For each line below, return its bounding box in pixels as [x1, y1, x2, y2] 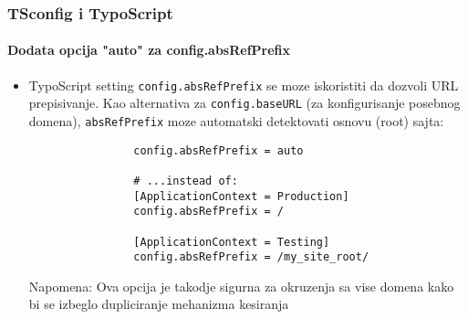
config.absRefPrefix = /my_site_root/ [133, 250, 369, 264]
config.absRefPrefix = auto [133, 144, 304, 157]
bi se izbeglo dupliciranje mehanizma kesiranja [28, 294, 289, 314]
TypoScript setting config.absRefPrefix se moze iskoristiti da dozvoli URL [28, 75, 459, 94]
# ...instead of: [133, 174, 238, 187]
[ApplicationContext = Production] [133, 189, 349, 203]
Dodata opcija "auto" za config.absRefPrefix [7, 40, 291, 59]
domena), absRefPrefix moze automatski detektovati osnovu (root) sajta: [28, 111, 444, 130]
